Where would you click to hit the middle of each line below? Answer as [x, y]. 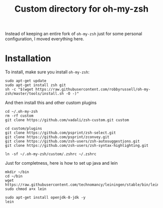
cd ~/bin [14, 176]
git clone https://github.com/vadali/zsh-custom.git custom [67, 120]
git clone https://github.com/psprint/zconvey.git [57, 137]
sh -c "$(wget [19, 89]
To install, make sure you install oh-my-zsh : [47, 72]
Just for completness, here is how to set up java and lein [61, 163]
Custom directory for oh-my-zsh [81, 9]
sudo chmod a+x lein [26, 189]
